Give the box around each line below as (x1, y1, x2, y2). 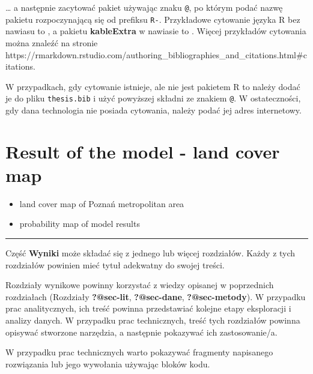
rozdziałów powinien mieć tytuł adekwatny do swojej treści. (5, 258, 225, 271)
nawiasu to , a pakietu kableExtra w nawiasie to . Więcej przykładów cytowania (5, 25, 306, 37)
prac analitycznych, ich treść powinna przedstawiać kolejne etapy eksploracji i (5, 302, 291, 315)
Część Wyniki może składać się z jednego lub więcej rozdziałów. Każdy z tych (5, 247, 296, 259)
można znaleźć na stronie (5, 36, 98, 49)
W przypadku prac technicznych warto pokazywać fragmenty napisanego (5, 346, 273, 358)
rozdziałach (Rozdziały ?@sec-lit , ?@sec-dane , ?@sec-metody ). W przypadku (5, 290, 306, 303)
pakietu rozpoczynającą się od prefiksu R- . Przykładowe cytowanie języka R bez (5, 13, 300, 25)
